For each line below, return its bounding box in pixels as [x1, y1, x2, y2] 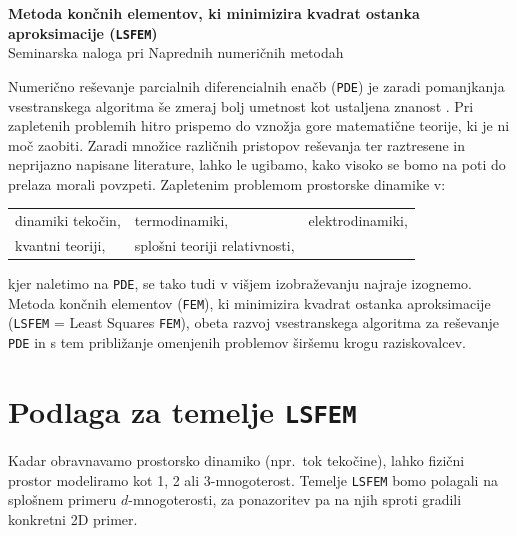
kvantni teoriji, [15, 235, 106, 256]
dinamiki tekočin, [15, 210, 121, 231]
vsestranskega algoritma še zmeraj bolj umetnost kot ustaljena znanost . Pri [8, 95, 474, 116]
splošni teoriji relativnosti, [134, 235, 295, 256]
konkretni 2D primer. [8, 508, 138, 529]
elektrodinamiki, [308, 210, 408, 231]
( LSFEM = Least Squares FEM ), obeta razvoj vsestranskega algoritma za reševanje [8, 312, 499, 333]
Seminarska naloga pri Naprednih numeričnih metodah [8, 42, 344, 63]
